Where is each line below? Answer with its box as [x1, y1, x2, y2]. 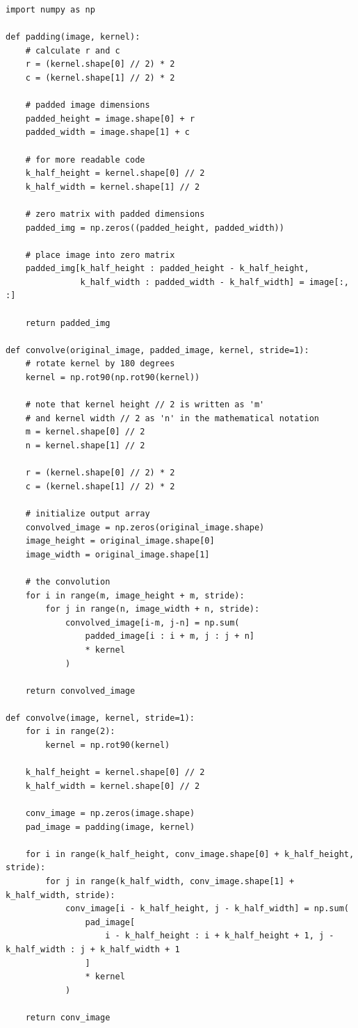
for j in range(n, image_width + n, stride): [45, 604, 260, 614]
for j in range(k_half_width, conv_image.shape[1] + [45, 876, 295, 886]
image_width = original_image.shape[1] [25, 549, 210, 560]
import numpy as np [6, 5, 95, 15]
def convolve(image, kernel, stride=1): [6, 712, 195, 723]
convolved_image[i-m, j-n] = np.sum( [65, 617, 240, 628]
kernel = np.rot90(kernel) [45, 740, 170, 751]
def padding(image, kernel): [6, 32, 140, 42]
